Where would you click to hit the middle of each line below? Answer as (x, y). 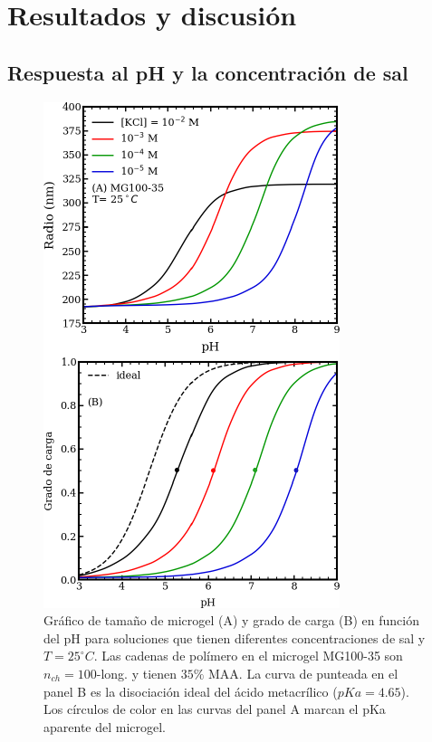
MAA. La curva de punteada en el (303, 673)
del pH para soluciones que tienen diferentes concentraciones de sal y (235, 637)
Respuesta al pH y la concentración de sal (208, 72)
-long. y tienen (137, 673)
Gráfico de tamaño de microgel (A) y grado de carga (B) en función (231, 620)
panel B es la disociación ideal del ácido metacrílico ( (191, 691)
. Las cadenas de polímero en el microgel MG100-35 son (248, 656)
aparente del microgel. (105, 726)
